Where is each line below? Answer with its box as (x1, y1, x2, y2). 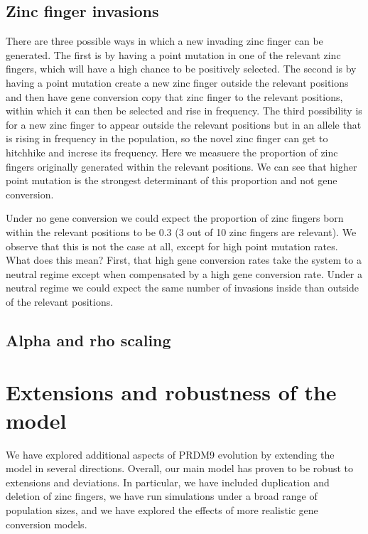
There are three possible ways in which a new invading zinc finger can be (6, 33, 323, 48)
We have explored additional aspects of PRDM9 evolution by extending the (6, 447, 335, 461)
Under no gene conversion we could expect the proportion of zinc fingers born (6, 210, 344, 225)
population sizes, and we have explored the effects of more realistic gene (6, 502, 318, 517)
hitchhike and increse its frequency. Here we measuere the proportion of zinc (6, 144, 338, 159)
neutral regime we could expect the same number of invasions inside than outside (6, 280, 359, 295)
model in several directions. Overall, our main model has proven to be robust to (6, 461, 353, 476)
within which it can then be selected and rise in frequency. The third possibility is (6, 103, 362, 118)
